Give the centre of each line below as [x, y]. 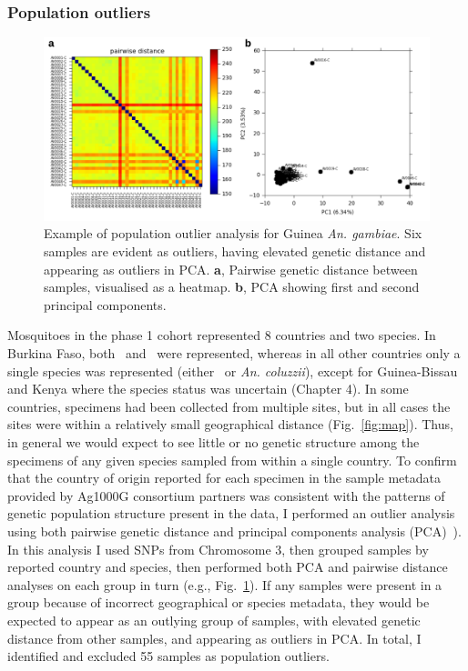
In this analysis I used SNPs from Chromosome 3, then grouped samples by [218, 549]
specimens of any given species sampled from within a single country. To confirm [232, 460]
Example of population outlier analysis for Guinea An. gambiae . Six [233, 233]
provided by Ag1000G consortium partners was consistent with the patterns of [226, 495]
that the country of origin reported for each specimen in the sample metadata [224, 478]
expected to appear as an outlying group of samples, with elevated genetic [214, 620]
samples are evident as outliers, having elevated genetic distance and [235, 251]
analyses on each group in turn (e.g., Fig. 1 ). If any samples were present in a [225, 584]
